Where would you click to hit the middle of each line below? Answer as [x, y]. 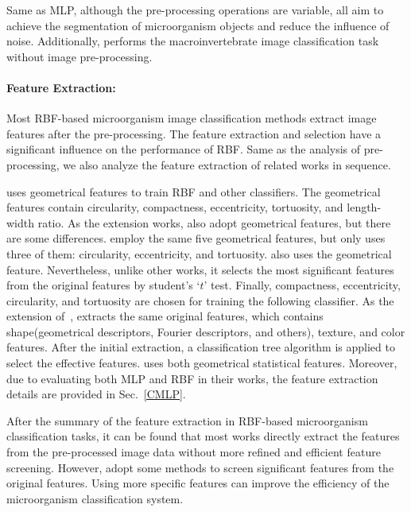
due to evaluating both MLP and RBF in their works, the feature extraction [192, 378]
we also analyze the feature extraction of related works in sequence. [227, 164]
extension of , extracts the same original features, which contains [165, 316]
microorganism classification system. [95, 498]
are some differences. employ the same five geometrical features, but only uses [196, 238]
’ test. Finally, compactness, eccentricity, [302, 285]
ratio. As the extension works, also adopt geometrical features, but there [214, 222]
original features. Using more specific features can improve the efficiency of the [198, 483]
